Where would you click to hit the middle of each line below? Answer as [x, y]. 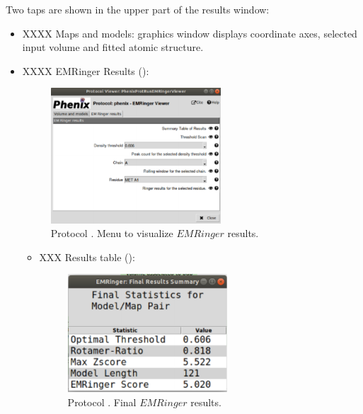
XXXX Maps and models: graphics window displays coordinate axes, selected [190, 33]
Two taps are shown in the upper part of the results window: [138, 9]
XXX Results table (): [87, 257]
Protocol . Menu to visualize [112, 233]
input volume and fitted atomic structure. [113, 47]
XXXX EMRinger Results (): [86, 70]
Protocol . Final [102, 402]
